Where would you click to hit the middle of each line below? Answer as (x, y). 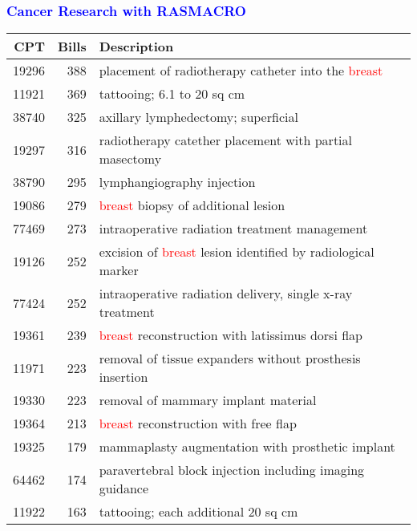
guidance (124, 488)
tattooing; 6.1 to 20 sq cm (172, 94)
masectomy (130, 159)
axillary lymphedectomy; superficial (198, 117)
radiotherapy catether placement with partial (226, 140)
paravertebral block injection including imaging (232, 470)
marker (119, 270)
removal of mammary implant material (208, 400)
